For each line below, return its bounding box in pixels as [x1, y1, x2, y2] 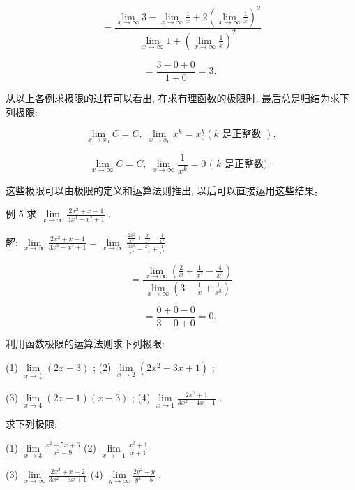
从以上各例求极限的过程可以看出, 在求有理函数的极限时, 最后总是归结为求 [6, 90, 340, 105]
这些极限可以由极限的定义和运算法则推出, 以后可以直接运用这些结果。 [6, 182, 324, 197]
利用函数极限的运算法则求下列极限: [6, 336, 165, 350]
